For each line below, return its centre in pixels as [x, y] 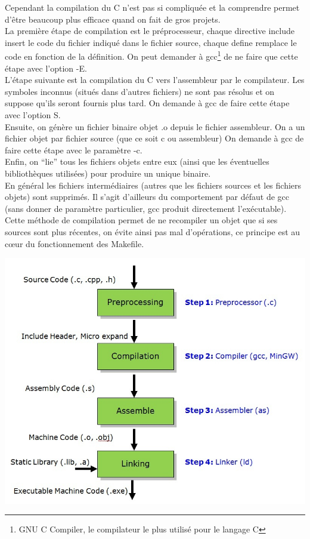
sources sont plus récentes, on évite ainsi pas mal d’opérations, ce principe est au [153, 231]
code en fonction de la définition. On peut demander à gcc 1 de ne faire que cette [151, 56]
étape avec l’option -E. [46, 68]
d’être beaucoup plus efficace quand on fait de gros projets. [113, 19]
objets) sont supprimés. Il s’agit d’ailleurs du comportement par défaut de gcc [147, 197]
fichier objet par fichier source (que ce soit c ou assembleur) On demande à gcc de [154, 138]
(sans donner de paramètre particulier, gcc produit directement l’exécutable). [146, 208]
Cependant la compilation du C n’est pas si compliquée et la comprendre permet [152, 7]
